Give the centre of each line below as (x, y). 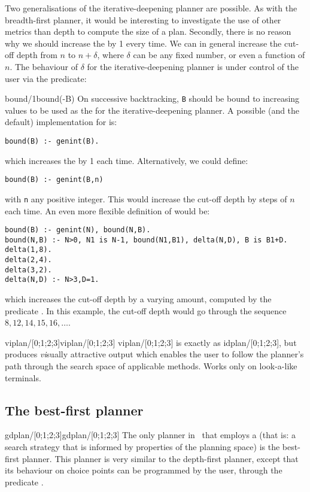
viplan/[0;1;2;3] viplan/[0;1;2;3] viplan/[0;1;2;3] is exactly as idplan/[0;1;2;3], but (151, 342)
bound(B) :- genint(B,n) (54, 180)
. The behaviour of (44, 66)
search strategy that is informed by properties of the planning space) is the (142, 447)
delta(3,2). (28, 270)
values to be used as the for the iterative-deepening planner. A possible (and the (152, 110)
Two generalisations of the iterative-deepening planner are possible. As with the (151, 8)
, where (110, 55)
